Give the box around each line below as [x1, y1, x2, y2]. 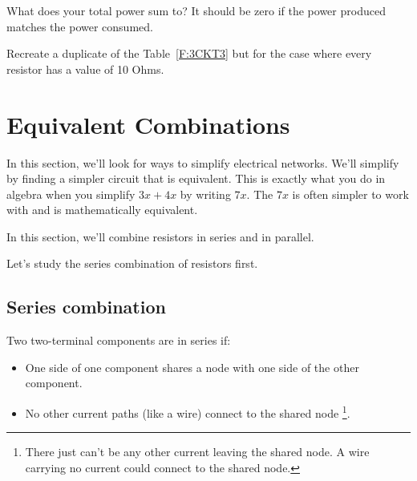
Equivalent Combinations [6, 107, 290, 140]
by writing [180, 185, 231, 202]
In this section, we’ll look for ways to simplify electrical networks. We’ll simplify [6, 154, 399, 171]
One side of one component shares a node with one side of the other [25, 358, 359, 375]
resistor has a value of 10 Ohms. [6, 60, 164, 77]
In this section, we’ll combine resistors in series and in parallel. [6, 228, 314, 245]
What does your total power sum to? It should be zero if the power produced [6, 2, 386, 18]
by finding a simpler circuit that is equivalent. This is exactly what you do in [6, 170, 386, 187]
